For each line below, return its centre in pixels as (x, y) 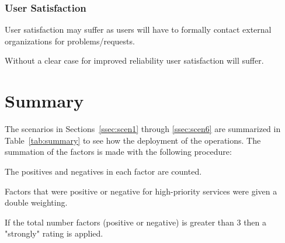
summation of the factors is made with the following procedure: (118, 152)
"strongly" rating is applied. (54, 233)
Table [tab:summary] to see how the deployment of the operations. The (133, 140)
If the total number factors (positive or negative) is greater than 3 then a (136, 222)
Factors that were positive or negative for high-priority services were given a (141, 191)
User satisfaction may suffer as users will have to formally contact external (138, 29)
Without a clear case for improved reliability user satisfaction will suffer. (134, 60)
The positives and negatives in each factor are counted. (103, 171)
